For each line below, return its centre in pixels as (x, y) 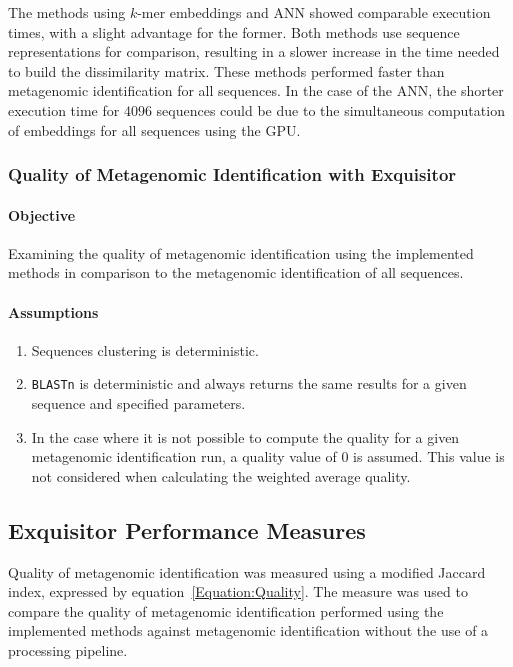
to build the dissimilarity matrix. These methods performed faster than (226, 70)
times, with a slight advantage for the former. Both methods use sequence (234, 31)
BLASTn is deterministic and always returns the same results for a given (249, 383)
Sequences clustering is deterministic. (145, 349)
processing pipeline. (68, 649)
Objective (42, 214)
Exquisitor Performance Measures (187, 529)
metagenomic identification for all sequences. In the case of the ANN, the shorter (256, 90)
